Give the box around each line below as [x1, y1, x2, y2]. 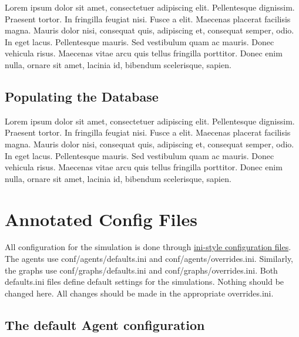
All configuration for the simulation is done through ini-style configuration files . [5, 241, 291, 253]
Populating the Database [5, 87, 159, 105]
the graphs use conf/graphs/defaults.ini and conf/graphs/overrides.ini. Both [5, 264, 278, 276]
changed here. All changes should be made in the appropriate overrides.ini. [5, 287, 274, 299]
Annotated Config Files [5, 207, 197, 231]
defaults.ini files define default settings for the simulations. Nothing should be [5, 275, 284, 288]
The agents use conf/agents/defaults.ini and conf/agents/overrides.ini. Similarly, [5, 252, 294, 265]
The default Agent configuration [5, 315, 205, 333]
